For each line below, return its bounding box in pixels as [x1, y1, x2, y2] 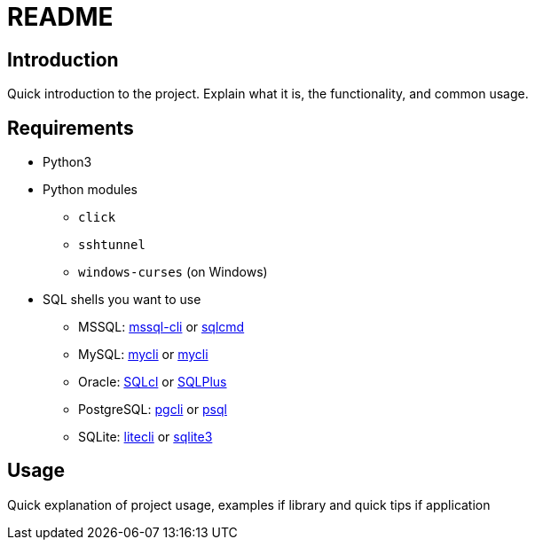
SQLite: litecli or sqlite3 [78, 429, 213, 445]
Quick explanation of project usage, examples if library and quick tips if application [7, 496, 491, 512]
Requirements [7, 116, 134, 139]
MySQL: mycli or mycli [78, 347, 208, 363]
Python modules [43, 182, 138, 198]
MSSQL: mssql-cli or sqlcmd [78, 319, 245, 335]
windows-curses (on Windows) [78, 264, 268, 280]
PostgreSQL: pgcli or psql [78, 402, 227, 418]
